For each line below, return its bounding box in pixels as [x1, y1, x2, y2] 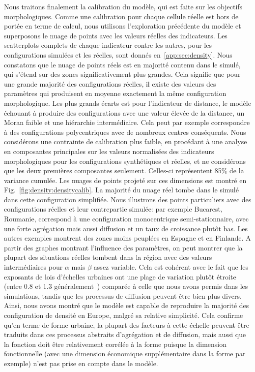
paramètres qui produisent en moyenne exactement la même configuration [4, 88, 227, 98]
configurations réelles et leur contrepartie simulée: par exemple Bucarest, [4, 204, 223, 214]
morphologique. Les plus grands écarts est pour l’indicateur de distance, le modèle [4, 97, 251, 108]
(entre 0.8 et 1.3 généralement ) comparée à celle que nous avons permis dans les [4, 281, 248, 291]
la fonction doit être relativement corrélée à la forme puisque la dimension [4, 339, 227, 349]
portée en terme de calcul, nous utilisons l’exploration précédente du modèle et [4, 21, 241, 31]
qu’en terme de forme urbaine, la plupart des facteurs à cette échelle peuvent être [4, 319, 249, 330]
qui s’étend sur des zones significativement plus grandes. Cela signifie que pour [4, 69, 241, 79]
